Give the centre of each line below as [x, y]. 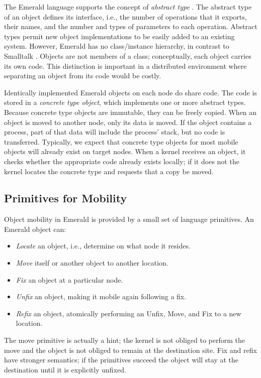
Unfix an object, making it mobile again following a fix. [101, 296]
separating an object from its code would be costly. [83, 76]
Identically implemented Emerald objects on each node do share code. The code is [130, 92]
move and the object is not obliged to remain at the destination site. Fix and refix [130, 350]
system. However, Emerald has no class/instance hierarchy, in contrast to [117, 46]
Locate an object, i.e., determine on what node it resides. [103, 246]
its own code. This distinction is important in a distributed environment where [125, 66]
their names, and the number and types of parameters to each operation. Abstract [131, 26]
